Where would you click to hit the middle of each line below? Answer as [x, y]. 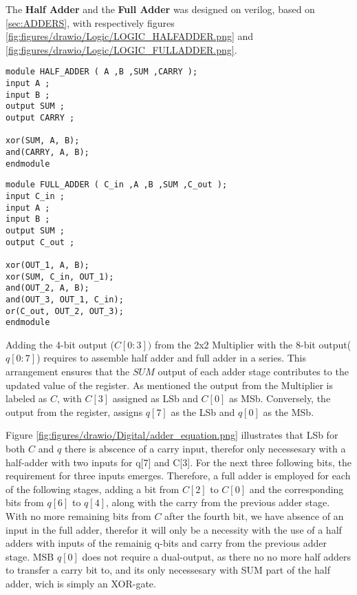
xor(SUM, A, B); [43, 141]
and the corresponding [296, 489]
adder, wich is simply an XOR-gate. [81, 583]
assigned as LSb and [155, 398]
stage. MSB [30, 556]
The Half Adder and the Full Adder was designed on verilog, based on [160, 9]
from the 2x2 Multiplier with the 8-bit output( [253, 344]
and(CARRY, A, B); [47, 152]
